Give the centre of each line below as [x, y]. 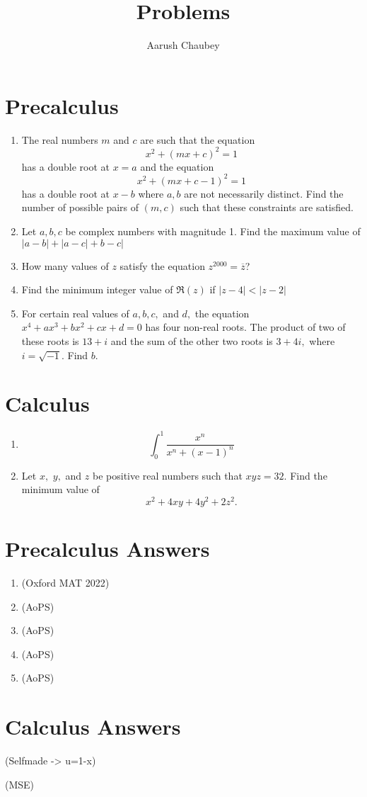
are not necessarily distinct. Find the [264, 193]
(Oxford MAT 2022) [65, 582]
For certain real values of [75, 313]
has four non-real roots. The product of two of [245, 327]
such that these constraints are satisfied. [267, 207]
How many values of [65, 265]
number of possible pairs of [80, 207]
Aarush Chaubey [183, 45]
